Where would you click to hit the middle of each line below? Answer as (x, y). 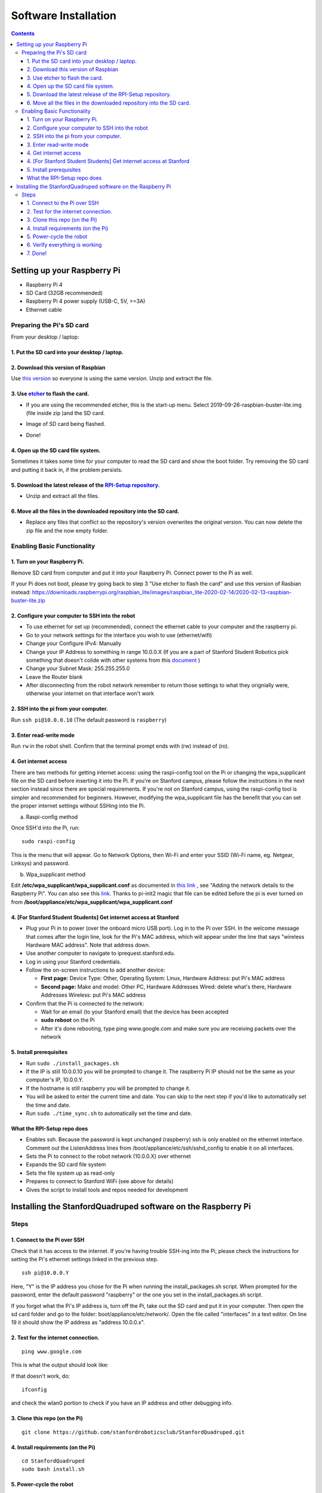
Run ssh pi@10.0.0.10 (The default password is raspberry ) (89, 720)
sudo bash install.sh (53, 1469)
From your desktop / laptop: (45, 337)
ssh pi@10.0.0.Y (45, 1273)
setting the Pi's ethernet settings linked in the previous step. (85, 1259)
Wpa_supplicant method (56, 874)
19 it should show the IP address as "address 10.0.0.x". (78, 1322)
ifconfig (34, 1389)
